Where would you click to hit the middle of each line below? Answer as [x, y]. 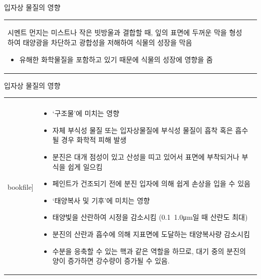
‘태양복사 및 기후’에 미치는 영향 [101, 200]
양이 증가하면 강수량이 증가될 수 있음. [111, 261]
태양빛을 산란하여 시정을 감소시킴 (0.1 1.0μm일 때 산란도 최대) [150, 217]
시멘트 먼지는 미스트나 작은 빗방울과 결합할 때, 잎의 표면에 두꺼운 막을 [117, 32]
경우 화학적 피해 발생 [94, 140]
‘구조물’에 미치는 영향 [86, 113]
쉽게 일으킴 [85, 166]
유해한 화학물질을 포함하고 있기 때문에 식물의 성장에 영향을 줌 [116, 59]
